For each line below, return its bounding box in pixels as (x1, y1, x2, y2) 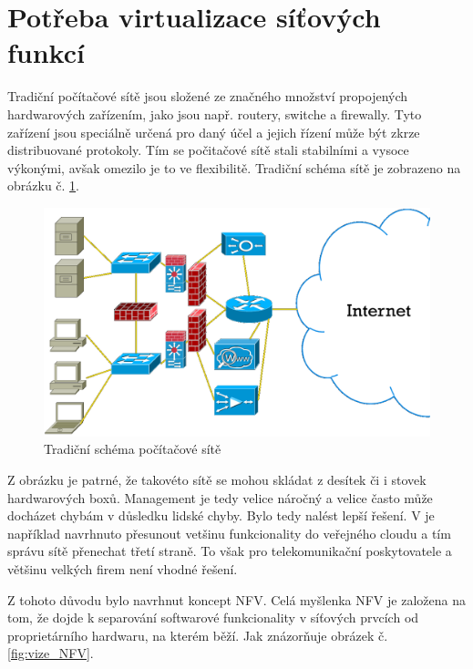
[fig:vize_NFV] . (7, 643, 94, 663)
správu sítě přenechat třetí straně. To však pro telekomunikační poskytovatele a (7, 541, 452, 561)
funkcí (7, 34, 85, 71)
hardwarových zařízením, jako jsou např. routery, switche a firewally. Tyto (7, 104, 422, 123)
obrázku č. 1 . (7, 176, 80, 195)
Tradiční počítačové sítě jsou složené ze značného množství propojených (7, 87, 408, 106)
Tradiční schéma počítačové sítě (44, 439, 221, 458)
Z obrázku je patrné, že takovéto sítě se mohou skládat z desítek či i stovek (7, 469, 427, 489)
